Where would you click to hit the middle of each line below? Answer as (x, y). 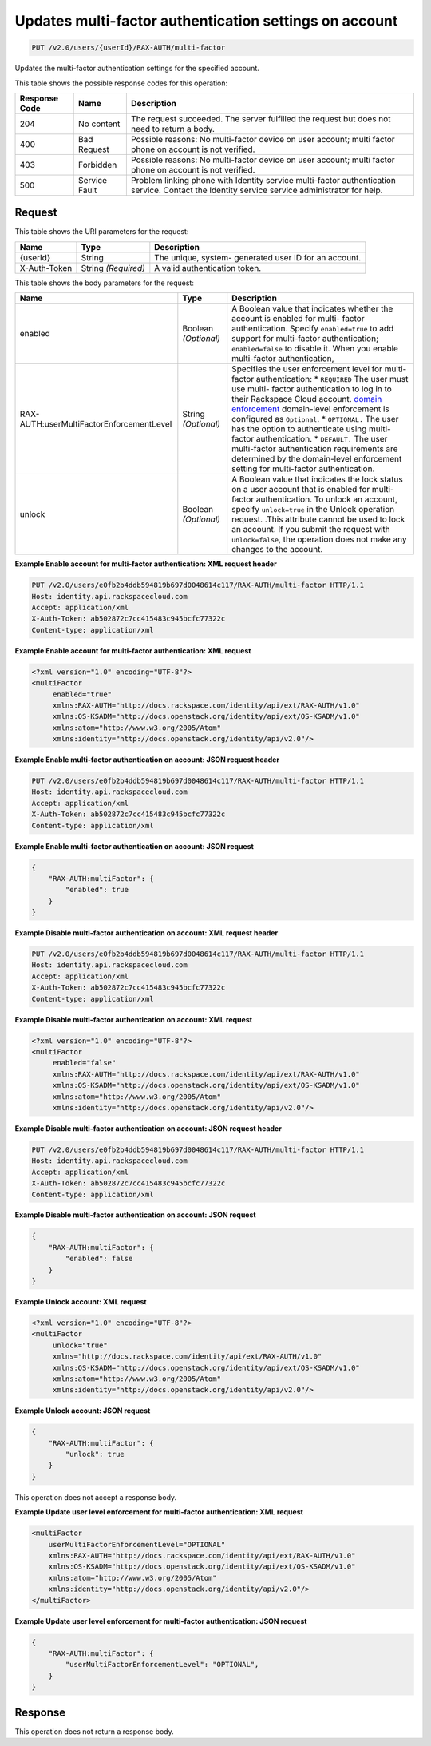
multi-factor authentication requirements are (315, 449)
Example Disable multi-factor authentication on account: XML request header (146, 933)
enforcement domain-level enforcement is (311, 409)
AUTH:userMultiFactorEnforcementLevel (96, 424)
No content (99, 124)
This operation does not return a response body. (95, 1731)
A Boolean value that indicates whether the (312, 309)
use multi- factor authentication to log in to (312, 389)
